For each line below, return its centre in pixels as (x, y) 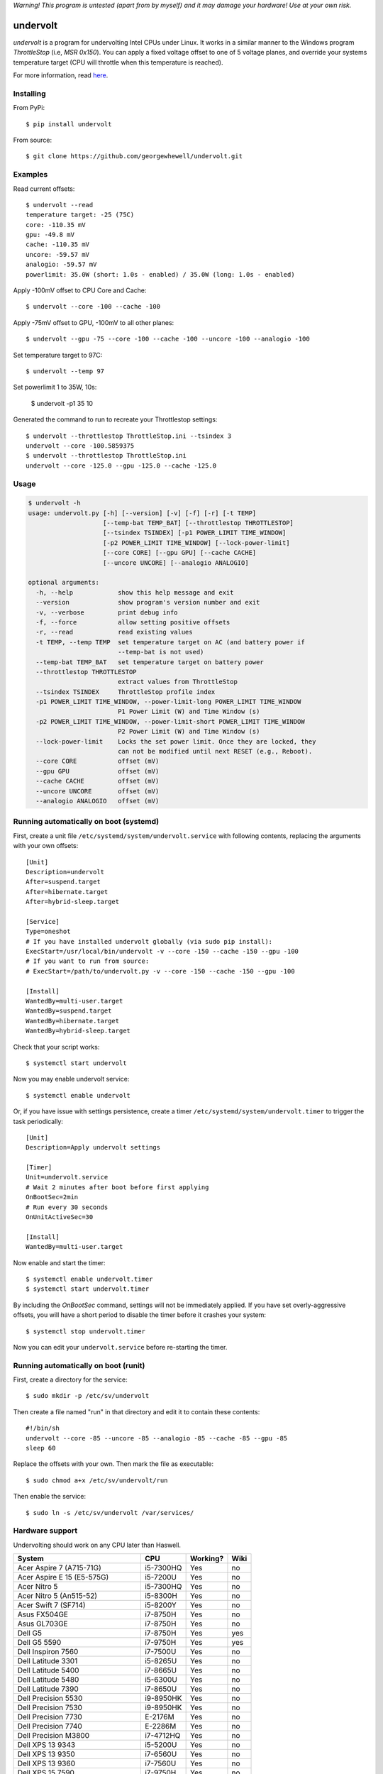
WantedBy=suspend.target (69, 1011)
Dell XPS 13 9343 (46, 1745)
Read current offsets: (44, 189)
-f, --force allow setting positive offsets (133, 622)
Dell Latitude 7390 (48, 1689)
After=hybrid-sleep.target (73, 902)
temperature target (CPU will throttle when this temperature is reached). (118, 62)
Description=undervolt (65, 872)
